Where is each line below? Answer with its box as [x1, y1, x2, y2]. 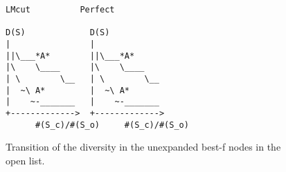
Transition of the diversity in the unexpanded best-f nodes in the [6, 140, 281, 154]
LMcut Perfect [6, 5, 115, 15]
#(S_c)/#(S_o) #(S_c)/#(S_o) [35, 120, 189, 130]
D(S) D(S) [6, 28, 110, 38]
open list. [6, 153, 45, 167]
